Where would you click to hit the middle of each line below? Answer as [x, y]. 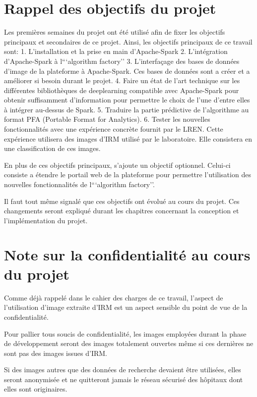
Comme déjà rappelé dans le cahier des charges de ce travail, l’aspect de [114, 297]
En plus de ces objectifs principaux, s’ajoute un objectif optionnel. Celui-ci [117, 165]
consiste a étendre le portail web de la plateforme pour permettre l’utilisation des [128, 174]
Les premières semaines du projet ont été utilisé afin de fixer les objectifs [115, 32]
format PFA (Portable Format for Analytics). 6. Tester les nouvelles [107, 119]
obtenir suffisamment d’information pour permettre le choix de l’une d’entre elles [127, 100]
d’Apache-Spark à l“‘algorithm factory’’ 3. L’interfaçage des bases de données [122, 61]
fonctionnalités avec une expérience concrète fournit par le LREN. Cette [114, 129]
